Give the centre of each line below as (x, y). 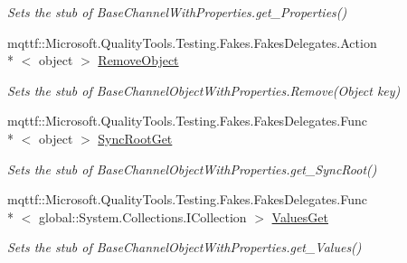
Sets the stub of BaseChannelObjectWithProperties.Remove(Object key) (204, 90)
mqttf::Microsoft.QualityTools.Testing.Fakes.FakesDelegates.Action (192, 42)
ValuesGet (300, 216)
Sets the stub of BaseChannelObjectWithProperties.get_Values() (185, 247)
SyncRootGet (135, 138)
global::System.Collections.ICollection (142, 216)
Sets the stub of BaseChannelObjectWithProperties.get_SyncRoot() (192, 169)
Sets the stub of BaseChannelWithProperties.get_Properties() (177, 12)
